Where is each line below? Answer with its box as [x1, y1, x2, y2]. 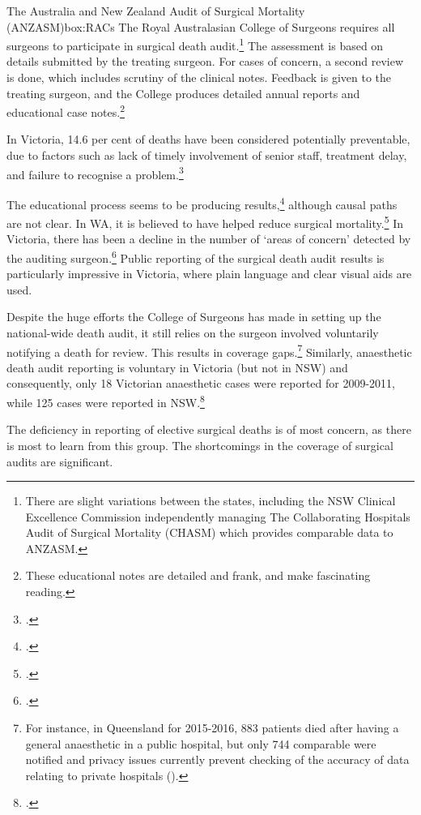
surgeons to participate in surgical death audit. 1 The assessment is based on [6, 35, 384, 54]
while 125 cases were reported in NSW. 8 [6, 392, 205, 410]
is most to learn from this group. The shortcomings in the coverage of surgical [6, 436, 393, 453]
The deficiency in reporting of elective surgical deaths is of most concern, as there [6, 421, 411, 438]
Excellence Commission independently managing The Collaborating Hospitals [25, 508, 410, 525]
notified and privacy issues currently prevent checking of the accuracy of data [25, 751, 410, 768]
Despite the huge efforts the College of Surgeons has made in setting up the [6, 308, 381, 325]
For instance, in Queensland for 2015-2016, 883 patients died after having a [25, 719, 399, 736]
